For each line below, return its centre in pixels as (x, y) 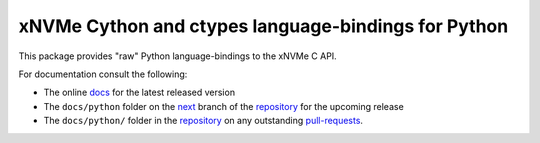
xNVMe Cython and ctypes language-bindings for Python (263, 26)
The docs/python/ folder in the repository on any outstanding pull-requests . (203, 121)
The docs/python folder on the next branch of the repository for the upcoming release (223, 106)
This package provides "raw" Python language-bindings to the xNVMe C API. (177, 56)
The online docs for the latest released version (139, 92)
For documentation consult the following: (103, 74)
